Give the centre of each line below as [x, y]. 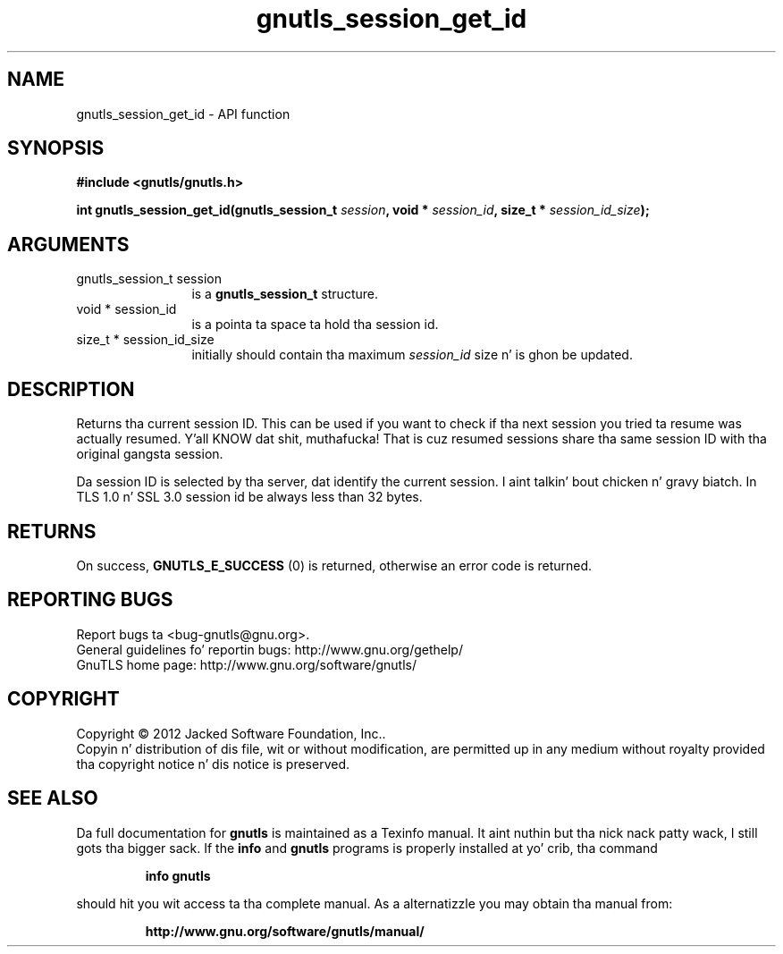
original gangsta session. [150, 454]
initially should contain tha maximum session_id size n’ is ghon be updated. [412, 355]
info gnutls [178, 875]
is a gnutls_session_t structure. [285, 294]
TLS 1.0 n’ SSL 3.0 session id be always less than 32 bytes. [249, 497]
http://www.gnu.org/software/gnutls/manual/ [285, 931]
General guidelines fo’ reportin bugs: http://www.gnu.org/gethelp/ [269, 649]
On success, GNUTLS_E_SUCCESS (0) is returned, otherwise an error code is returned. [334, 565]
